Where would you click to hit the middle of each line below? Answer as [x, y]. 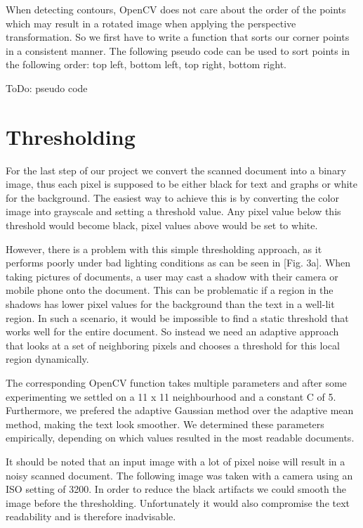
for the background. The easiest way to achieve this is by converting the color [172, 197]
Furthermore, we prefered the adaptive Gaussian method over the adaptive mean [180, 410]
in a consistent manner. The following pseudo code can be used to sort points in [178, 50]
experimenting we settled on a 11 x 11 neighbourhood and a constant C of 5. [171, 396]
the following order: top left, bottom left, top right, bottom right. [146, 64]
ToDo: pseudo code [47, 88]
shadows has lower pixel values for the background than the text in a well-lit [170, 304]
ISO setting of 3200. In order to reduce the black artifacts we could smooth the [176, 489]
